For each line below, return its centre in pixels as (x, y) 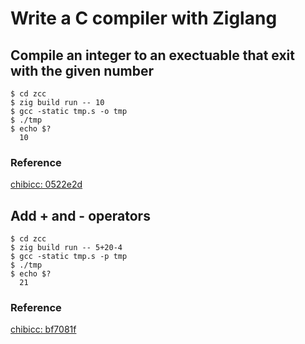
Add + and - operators (80, 215)
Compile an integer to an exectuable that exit (152, 55)
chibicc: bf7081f (43, 329)
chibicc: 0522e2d (46, 184)
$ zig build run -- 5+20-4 (66, 248)
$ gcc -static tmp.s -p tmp (69, 257)
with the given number (82, 70)
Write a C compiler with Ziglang (144, 18)
